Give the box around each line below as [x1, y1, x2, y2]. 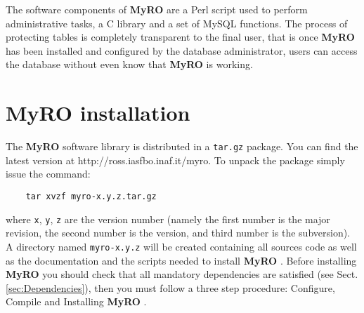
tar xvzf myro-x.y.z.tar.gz [25, 191, 157, 201]
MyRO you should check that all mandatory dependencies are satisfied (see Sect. [6, 267, 358, 281]
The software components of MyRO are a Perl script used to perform [6, 2, 308, 16]
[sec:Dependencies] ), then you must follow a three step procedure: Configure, [6, 280, 335, 295]
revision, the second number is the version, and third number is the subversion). [6, 225, 351, 240]
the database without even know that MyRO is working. [6, 57, 253, 72]
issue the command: [6, 166, 91, 181]
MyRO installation [6, 98, 190, 127]
